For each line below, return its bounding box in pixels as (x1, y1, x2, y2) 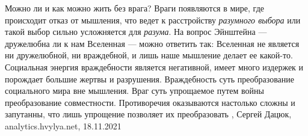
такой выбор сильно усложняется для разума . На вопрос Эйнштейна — (5, 25, 267, 38)
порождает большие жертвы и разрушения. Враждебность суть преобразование (5, 72, 295, 85)
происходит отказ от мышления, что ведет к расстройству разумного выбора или (5, 13, 301, 26)
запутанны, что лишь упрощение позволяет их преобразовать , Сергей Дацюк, (5, 108, 292, 120)
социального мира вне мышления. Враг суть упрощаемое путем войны (5, 84, 264, 97)
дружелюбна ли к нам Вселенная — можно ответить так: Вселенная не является (5, 37, 300, 49)
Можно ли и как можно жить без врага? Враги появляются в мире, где (5, 2, 264, 14)
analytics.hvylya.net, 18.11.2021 (5, 119, 122, 132)
